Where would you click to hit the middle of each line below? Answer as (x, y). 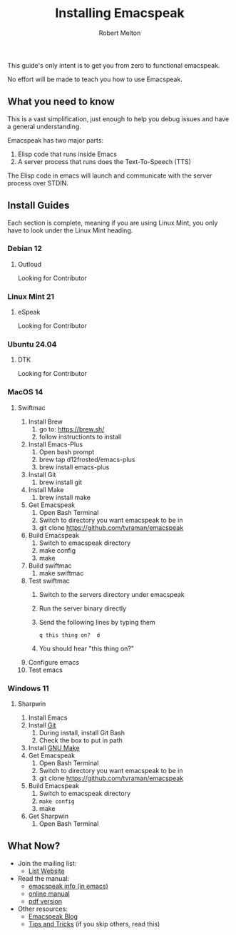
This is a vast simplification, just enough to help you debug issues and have (118, 118)
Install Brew (45, 421)
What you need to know (61, 102)
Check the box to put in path (81, 740)
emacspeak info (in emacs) (68, 886)
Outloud (29, 264)
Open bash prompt (67, 451)
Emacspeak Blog (53, 916)
